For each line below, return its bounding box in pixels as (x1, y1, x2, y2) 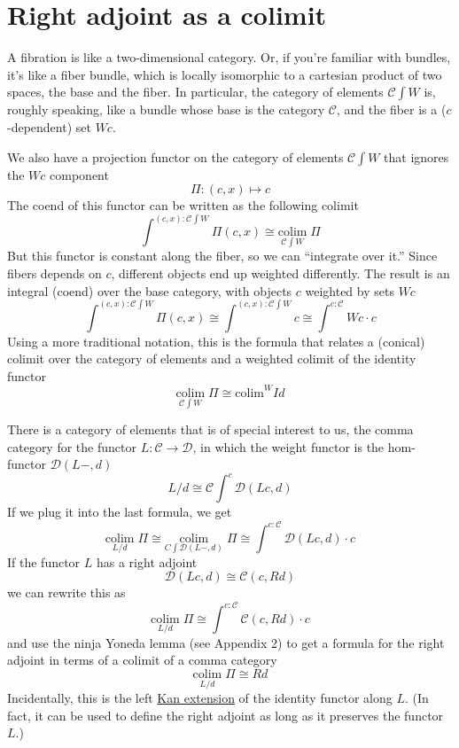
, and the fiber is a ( (336, 100, 447, 119)
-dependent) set (7, 117, 91, 136)
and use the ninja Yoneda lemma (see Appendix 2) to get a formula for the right (7, 633, 445, 651)
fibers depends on (7, 264, 102, 282)
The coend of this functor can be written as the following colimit (7, 196, 359, 214)
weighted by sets (305, 281, 394, 300)
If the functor (7, 552, 81, 571)
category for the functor (7, 437, 136, 456)
